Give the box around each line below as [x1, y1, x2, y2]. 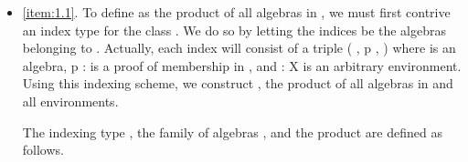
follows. [22, 140, 64, 159]
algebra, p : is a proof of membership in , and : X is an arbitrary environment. [22, 56, 462, 75]
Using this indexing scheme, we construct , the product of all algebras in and [22, 74, 453, 93]
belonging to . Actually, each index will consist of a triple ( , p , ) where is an [22, 38, 456, 57]
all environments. [22, 91, 119, 110]
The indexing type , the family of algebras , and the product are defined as [22, 122, 442, 141]
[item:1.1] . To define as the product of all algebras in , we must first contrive [22, 3, 451, 21]
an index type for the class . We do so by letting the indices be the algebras [22, 20, 447, 39]
